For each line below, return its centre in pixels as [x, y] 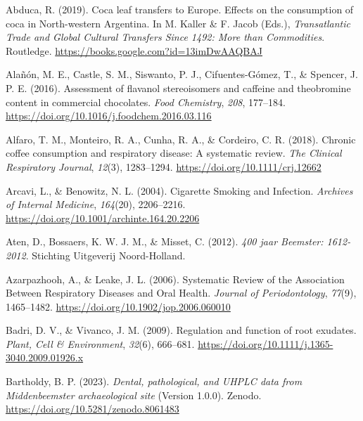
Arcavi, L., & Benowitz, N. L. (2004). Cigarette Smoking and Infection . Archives [179, 190]
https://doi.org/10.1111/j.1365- [266, 343]
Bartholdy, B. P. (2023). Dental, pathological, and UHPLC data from [154, 381]
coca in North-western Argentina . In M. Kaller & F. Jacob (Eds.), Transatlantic [178, 23]
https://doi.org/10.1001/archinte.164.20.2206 [103, 218]
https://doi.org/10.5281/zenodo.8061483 [93, 409]
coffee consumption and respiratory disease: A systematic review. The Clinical [174, 153]
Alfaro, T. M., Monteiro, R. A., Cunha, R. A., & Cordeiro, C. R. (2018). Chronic [181, 139]
